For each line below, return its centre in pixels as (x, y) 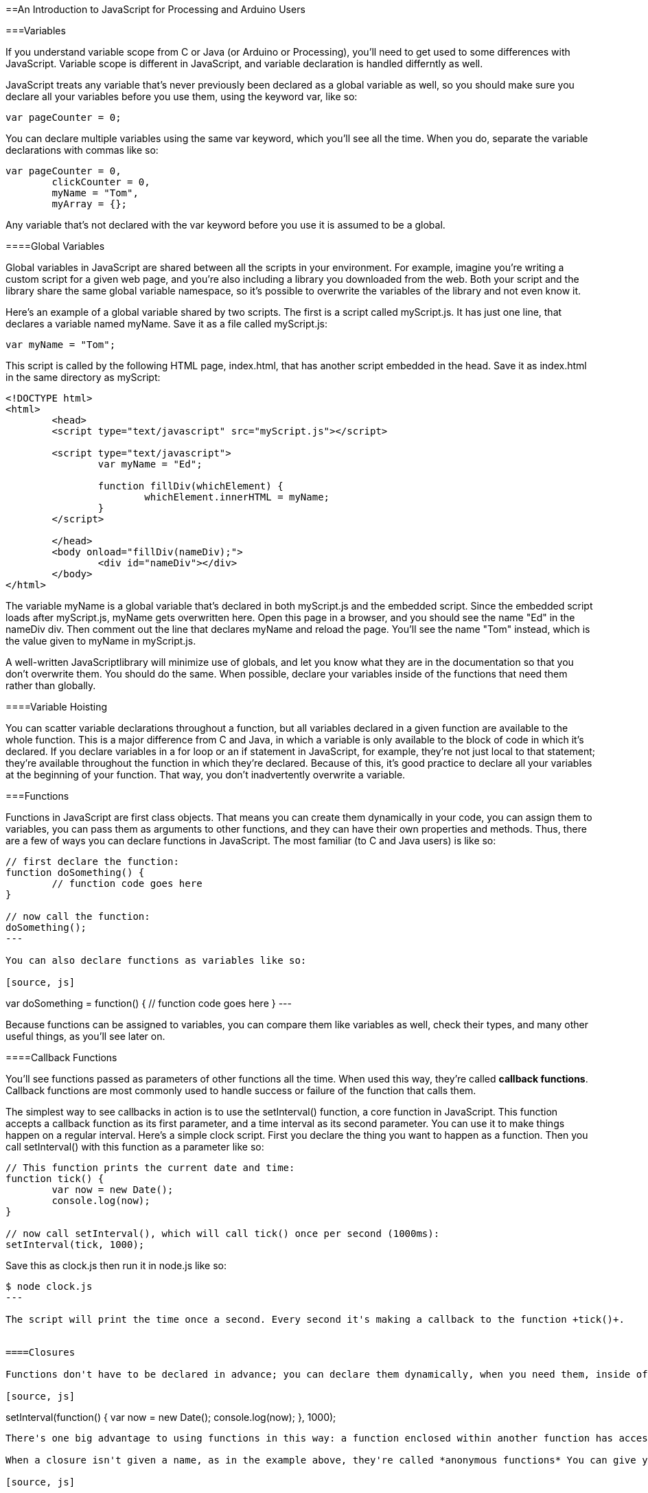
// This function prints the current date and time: (150, 1168)
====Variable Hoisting (57, 707)
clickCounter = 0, (101, 182)
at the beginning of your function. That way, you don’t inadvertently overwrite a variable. (206, 775)
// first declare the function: (92, 861)
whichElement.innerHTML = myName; (237, 497)
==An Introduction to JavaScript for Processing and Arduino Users (155, 9)
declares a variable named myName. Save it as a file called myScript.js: (167, 324)
